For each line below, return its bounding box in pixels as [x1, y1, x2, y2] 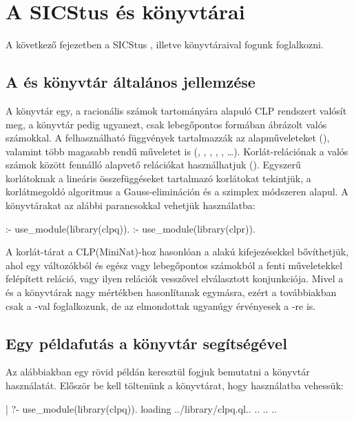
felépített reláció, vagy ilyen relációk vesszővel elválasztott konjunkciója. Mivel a [6, 271, 344, 286]
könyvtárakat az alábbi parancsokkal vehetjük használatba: [6, 198, 256, 213]
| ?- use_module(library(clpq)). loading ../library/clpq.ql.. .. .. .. [6, 401, 277, 415]
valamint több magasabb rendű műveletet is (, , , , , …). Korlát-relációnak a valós [6, 144, 348, 158]
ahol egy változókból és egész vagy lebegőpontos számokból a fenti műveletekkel [6, 257, 343, 272]
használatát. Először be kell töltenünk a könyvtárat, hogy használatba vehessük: [6, 378, 344, 393]
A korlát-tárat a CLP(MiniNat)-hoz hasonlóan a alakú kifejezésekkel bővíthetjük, [6, 244, 349, 259]
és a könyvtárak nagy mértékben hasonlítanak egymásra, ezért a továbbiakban [6, 285, 337, 300]
